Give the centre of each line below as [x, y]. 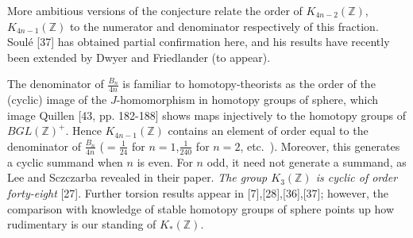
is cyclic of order [357, 177]
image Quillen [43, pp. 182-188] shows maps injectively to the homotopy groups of [207, 115]
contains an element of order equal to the [268, 131]
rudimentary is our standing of [82, 224]
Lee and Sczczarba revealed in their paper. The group [137, 177]
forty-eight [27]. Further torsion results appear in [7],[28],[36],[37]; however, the [198, 193]
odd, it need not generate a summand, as [307, 161]
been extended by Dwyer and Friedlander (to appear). [139, 57]
